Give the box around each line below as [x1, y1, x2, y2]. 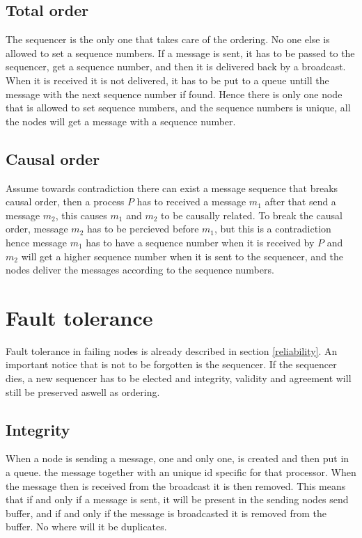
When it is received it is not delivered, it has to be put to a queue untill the [6, 72, 329, 87]
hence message [6, 235, 68, 249]
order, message [6, 221, 68, 236]
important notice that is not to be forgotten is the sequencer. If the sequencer [6, 357, 337, 372]
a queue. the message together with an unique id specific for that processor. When [6, 465, 356, 480]
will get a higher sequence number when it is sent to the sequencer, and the [21, 248, 344, 263]
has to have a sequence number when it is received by [86, 235, 315, 249]
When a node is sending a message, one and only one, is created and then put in [6, 451, 349, 466]
